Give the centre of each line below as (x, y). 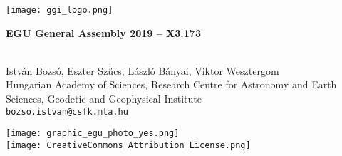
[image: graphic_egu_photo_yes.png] (93, 134)
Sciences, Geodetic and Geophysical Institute (104, 99)
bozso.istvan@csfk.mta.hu (67, 111)
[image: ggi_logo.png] (59, 10)
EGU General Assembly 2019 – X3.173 (103, 32)
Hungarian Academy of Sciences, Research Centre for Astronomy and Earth (171, 84)
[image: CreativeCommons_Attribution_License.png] (128, 145)
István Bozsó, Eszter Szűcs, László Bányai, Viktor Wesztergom (142, 70)
